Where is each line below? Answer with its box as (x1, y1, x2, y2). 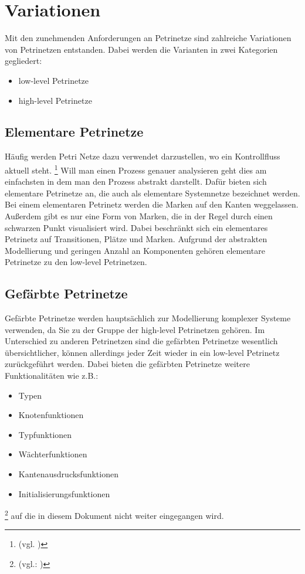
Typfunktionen (18, 428, 72, 440)
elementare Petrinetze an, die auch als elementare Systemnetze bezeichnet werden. (5, 186, 300, 199)
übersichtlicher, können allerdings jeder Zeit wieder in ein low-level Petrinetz (5, 346, 280, 358)
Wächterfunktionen (18, 448, 87, 460)
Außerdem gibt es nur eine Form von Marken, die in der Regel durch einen (5, 209, 273, 222)
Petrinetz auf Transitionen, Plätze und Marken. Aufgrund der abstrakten (5, 233, 267, 245)
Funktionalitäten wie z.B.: (5, 369, 99, 382)
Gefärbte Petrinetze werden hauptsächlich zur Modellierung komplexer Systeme (5, 312, 291, 324)
